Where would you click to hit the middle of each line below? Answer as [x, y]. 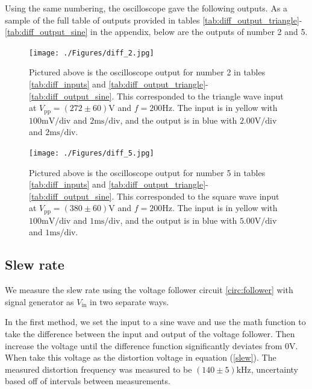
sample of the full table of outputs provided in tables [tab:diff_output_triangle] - [154, 20]
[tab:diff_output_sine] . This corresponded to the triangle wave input [156, 96]
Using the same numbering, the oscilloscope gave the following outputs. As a [146, 8]
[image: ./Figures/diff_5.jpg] [92, 153]
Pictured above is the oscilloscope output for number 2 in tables [147, 72]
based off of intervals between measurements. [88, 381]
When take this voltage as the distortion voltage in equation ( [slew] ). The [141, 357]
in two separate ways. [129, 301]
